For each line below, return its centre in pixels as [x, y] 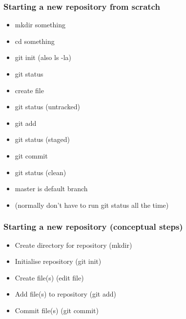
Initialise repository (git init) [58, 261]
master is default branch [51, 189]
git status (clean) [41, 172]
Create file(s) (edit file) [49, 277]
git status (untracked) [47, 107]
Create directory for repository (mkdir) [73, 245]
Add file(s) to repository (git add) [65, 294]
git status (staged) [42, 139]
